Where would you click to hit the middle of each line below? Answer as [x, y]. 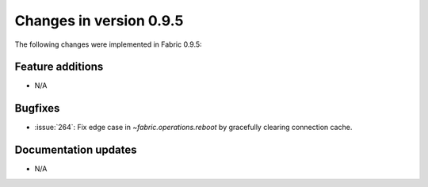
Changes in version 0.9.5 [99, 21]
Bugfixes [37, 108]
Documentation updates [76, 150]
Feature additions [59, 67]
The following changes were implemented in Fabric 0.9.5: [108, 44]
